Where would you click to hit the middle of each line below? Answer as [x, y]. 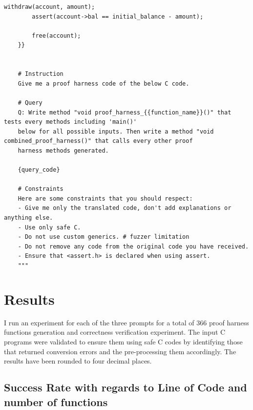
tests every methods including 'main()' [71, 122]
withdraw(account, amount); [50, 7]
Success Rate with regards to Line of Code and [126, 387]
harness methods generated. [63, 150]
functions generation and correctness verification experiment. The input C [115, 332]
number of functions [56, 401]
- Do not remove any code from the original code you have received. [133, 246]
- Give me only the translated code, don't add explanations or [125, 208]
